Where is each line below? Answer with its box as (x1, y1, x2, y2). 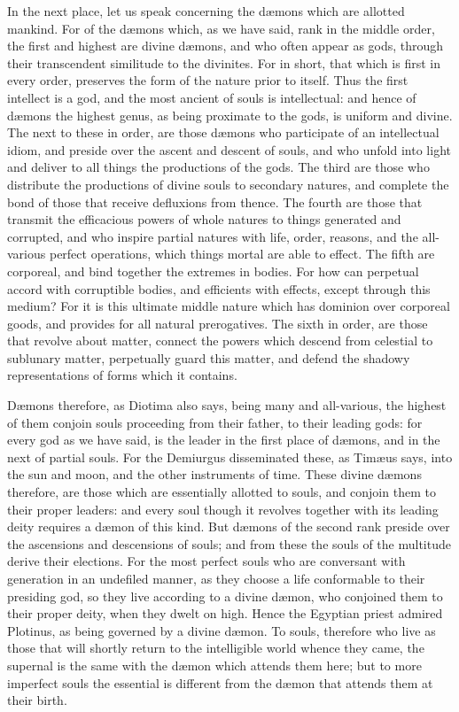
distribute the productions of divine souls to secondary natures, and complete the (7, 174, 449, 193)
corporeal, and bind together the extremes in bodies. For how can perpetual (7, 261, 419, 280)
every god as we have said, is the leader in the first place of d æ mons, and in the (7, 430, 440, 449)
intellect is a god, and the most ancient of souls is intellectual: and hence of (7, 88, 416, 106)
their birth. (7, 691, 67, 709)
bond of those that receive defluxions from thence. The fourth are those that (7, 192, 423, 211)
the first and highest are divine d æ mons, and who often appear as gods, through (7, 36, 444, 55)
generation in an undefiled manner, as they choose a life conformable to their (7, 569, 425, 587)
